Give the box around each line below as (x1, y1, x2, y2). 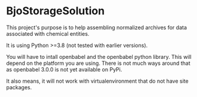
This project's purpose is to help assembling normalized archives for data (6, 24, 187, 31)
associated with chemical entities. (6, 30, 90, 37)
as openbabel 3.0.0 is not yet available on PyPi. (6, 65, 122, 73)
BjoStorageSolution (6, 4, 105, 18)
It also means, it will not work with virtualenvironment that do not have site (6, 77, 189, 85)
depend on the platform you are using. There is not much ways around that (6, 60, 191, 67)
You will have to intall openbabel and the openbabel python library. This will (6, 53, 192, 60)
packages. (6, 83, 32, 90)
